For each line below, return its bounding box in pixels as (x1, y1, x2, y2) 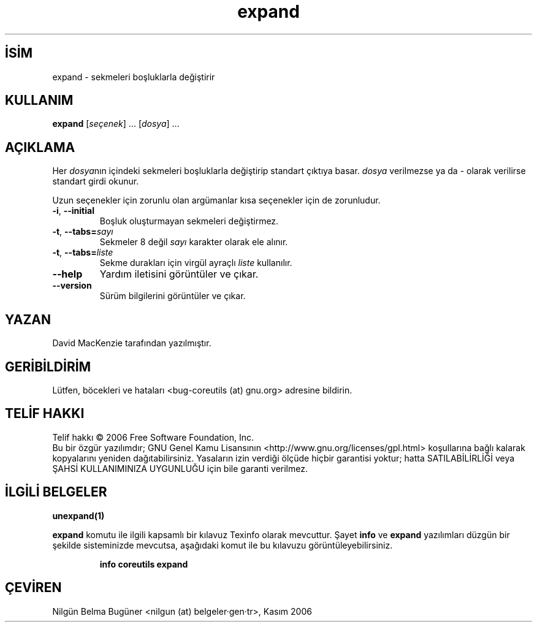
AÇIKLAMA (5, 139, 75, 155)
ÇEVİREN (5, 580, 62, 596)
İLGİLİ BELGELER (5, 484, 107, 500)
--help (52, 268, 83, 281)
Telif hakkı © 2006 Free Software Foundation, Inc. (52, 431, 254, 443)
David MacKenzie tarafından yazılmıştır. (52, 338, 211, 349)
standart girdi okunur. (52, 176, 139, 187)
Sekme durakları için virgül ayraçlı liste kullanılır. (99, 257, 292, 268)
